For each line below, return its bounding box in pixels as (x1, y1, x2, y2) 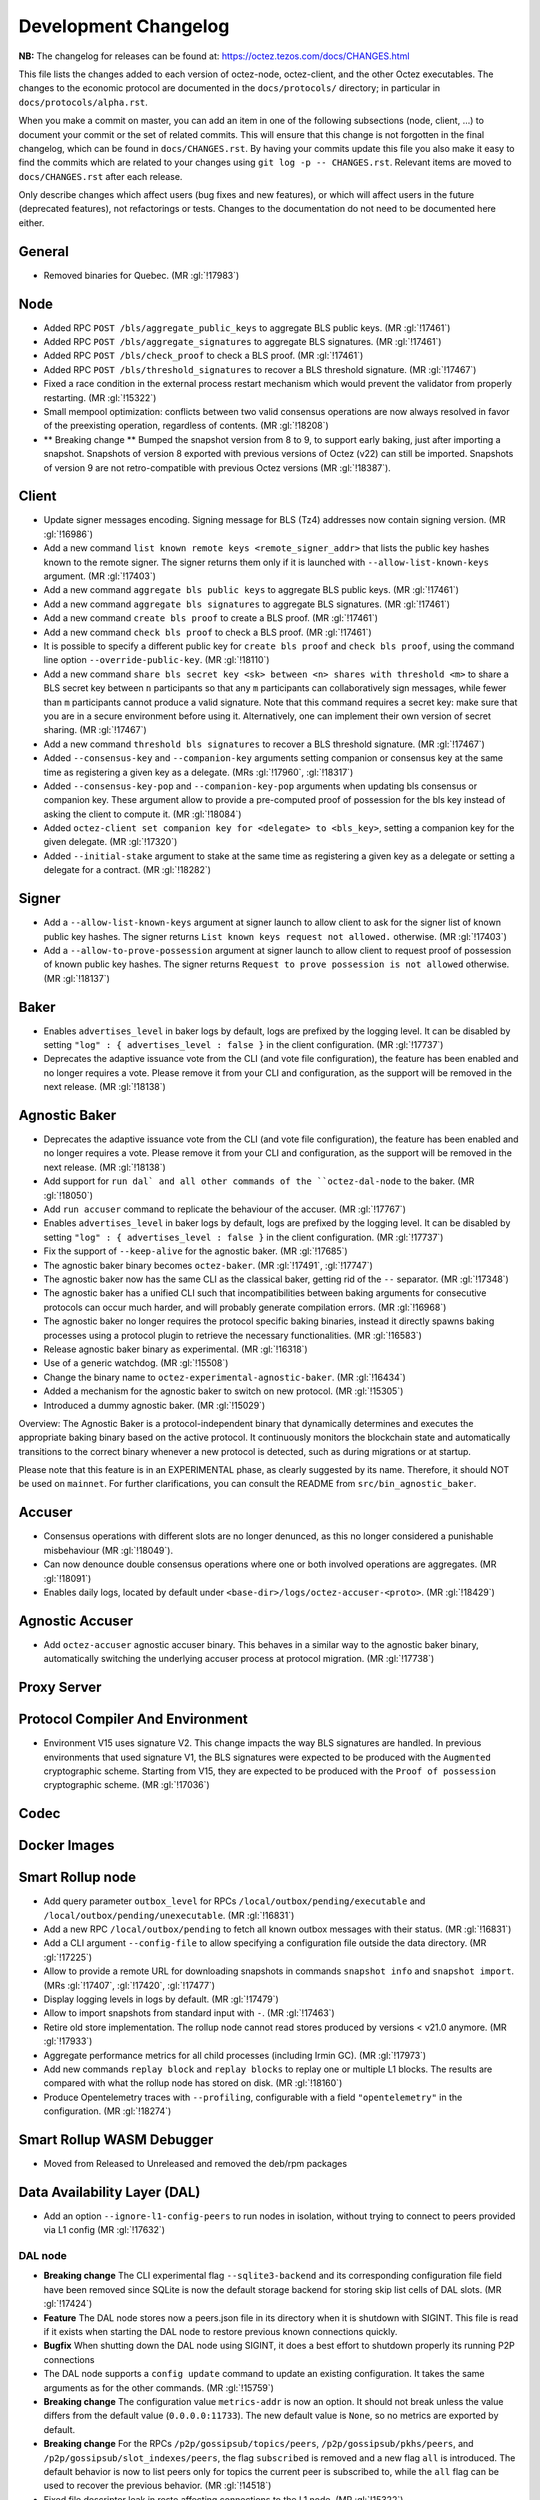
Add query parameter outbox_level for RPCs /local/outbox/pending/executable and (43, 1895, 426, 1907)
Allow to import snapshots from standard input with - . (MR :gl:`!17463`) (43, 2007, 335, 2019)
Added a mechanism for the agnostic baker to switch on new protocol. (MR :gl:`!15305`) (43, 1385, 404, 1397)
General (18, 243, 70, 260)
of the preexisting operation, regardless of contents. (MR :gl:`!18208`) (43, 420, 329, 432)
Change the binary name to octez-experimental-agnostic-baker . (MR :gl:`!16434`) (43, 1371, 407, 1383)
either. (18, 216, 45, 229)
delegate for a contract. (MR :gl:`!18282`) (43, 864, 212, 876)
